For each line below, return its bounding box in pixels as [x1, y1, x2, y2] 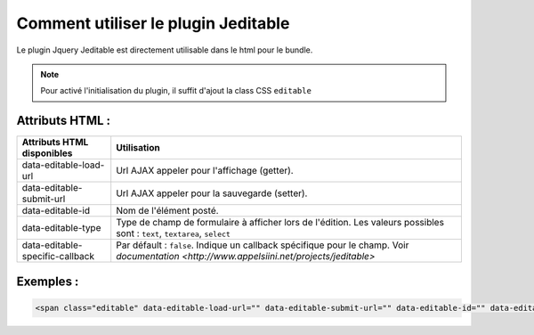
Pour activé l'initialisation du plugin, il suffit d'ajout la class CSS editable [40, 86, 311, 96]
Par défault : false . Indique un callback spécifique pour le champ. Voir [116, 239, 409, 251]
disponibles [21, 147, 73, 159]
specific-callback [21, 250, 95, 263]
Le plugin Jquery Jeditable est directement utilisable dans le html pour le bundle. [16, 45, 313, 55]
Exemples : [16, 274, 79, 289]
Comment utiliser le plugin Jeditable [16, 13, 290, 33]
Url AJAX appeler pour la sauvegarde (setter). [116, 187, 308, 200]
